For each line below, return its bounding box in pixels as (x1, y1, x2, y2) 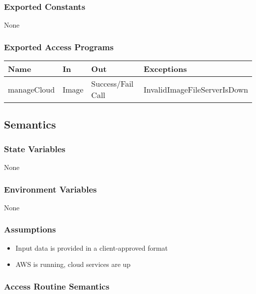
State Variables (4, 142, 65, 155)
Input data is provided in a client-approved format (15, 242, 168, 253)
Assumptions (4, 223, 56, 235)
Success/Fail (91, 78, 134, 90)
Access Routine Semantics (4, 280, 110, 292)
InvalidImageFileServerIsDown (143, 83, 248, 95)
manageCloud (8, 83, 55, 95)
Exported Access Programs (4, 40, 114, 53)
